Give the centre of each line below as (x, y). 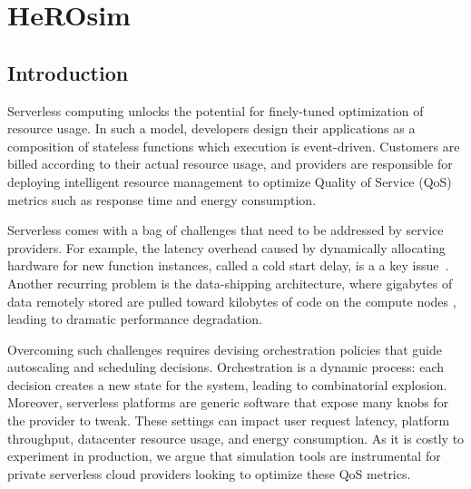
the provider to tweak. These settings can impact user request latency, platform (229, 421)
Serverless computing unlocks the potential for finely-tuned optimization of (216, 110)
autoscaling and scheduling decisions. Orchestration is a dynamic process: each (226, 367)
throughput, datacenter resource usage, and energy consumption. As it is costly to (236, 438)
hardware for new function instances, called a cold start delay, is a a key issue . (228, 265)
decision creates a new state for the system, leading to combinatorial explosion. (227, 384)
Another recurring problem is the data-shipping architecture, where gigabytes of (230, 283)
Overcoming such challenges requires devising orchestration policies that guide (225, 349)
